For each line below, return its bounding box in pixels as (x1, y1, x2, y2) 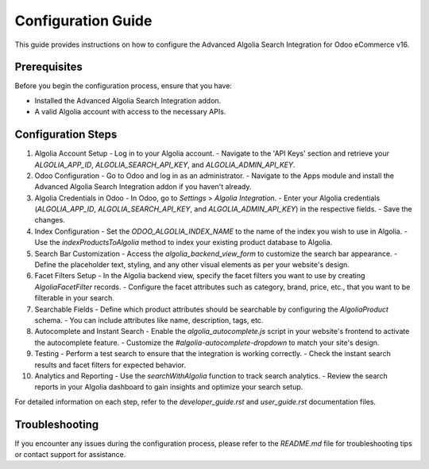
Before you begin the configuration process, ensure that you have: (14, 81, 232, 91)
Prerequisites (14, 60, 83, 74)
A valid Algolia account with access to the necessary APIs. (34, 107, 226, 117)
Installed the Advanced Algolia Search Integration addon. (34, 95, 222, 105)
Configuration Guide (14, 12, 153, 29)
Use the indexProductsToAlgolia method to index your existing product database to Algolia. (34, 238, 333, 247)
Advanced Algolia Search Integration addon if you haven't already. (34, 182, 252, 192)
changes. (34, 215, 65, 225)
